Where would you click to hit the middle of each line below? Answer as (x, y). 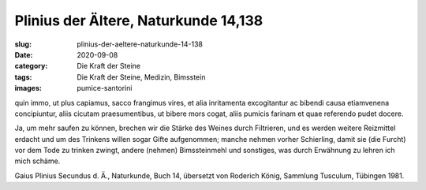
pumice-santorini (105, 88)
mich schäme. (37, 161)
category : (31, 66)
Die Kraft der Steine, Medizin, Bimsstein (141, 77)
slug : (23, 44)
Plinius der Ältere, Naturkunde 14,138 (139, 20)
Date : (24, 54)
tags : (23, 77)
